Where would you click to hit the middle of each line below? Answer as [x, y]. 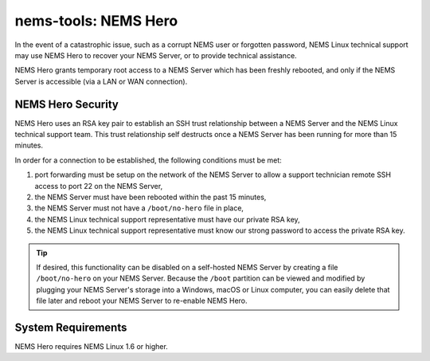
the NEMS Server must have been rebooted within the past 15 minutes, [150, 197]
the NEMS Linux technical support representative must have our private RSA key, [167, 219]
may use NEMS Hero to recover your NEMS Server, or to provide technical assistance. [156, 55]
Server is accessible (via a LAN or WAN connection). [101, 81]
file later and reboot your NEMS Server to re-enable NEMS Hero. [142, 301]
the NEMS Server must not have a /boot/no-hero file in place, [139, 208]
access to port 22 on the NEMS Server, [99, 186]
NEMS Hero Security [66, 104]
